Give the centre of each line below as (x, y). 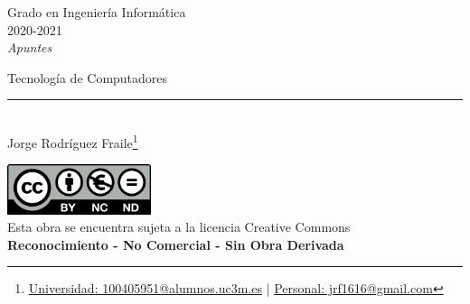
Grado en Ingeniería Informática (97, 12)
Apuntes (30, 47)
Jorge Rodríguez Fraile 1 (73, 141)
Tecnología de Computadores (88, 77)
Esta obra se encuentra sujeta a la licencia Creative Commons (179, 227)
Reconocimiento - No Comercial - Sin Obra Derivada (176, 244)
